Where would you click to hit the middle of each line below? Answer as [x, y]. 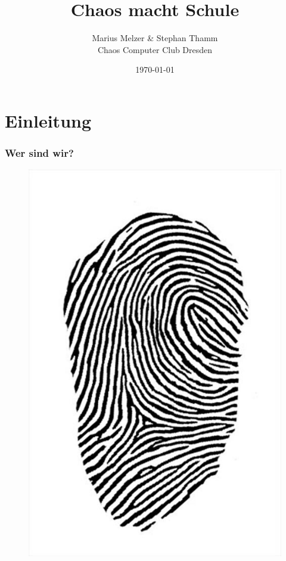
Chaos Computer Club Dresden [155, 49]
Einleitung [48, 120]
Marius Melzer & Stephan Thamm [155, 38]
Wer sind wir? [39, 153]
